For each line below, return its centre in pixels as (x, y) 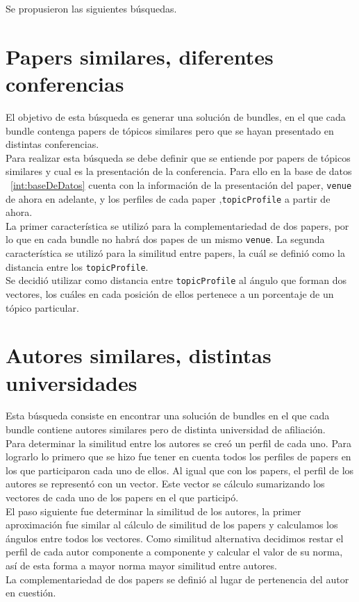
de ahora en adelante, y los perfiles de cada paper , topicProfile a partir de (168, 198)
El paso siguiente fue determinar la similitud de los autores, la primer (153, 511)
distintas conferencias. (52, 144)
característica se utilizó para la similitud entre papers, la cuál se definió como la (175, 253)
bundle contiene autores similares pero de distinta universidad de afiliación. (166, 429)
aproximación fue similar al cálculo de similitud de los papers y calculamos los (172, 525)
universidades (72, 382)
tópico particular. (42, 307)
